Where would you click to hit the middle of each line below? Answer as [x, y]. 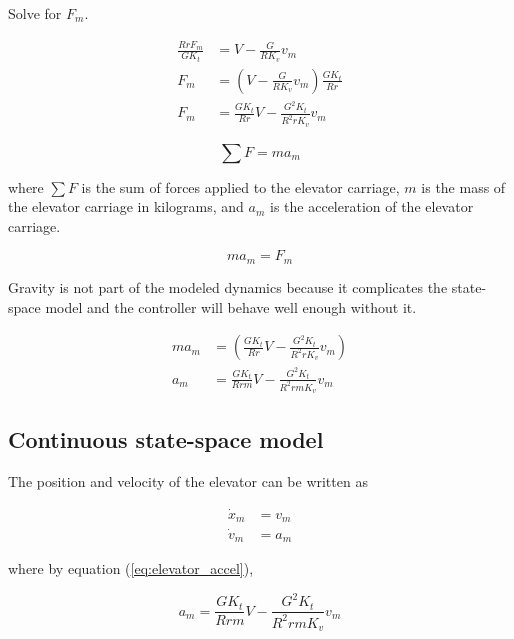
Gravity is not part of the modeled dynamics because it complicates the [228, 286]
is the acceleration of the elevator [372, 206]
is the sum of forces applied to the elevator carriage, [240, 186]
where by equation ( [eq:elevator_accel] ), [131, 568]
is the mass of [463, 186]
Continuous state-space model [166, 439]
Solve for [35, 13]
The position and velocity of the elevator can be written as [188, 481]
